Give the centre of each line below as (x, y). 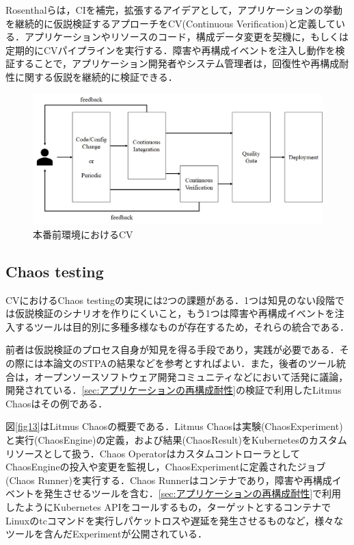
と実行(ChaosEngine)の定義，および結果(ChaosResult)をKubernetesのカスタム (176, 440)
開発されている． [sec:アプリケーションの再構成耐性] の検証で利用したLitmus (174, 390)
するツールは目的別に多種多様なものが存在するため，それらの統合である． (182, 326)
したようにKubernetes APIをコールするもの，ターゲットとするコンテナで (168, 506)
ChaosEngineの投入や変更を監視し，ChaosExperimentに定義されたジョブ (166, 467)
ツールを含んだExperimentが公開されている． (106, 534)
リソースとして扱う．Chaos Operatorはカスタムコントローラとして (153, 453)
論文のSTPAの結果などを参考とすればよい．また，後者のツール (195, 363)
